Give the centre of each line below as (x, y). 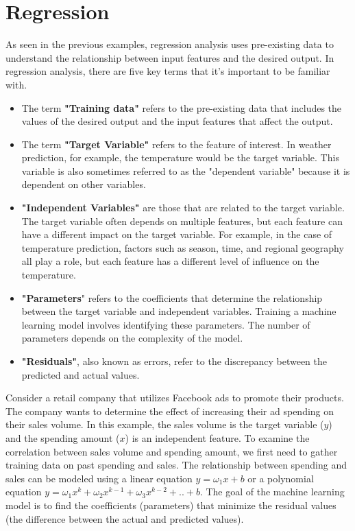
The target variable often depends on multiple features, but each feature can (182, 221)
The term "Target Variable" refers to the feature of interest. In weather (176, 144)
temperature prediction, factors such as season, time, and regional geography (183, 247)
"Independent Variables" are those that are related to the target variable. (183, 208)
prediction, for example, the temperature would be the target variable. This (180, 157)
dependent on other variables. (84, 184)
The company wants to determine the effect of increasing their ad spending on (170, 411)
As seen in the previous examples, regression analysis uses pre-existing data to (170, 44)
